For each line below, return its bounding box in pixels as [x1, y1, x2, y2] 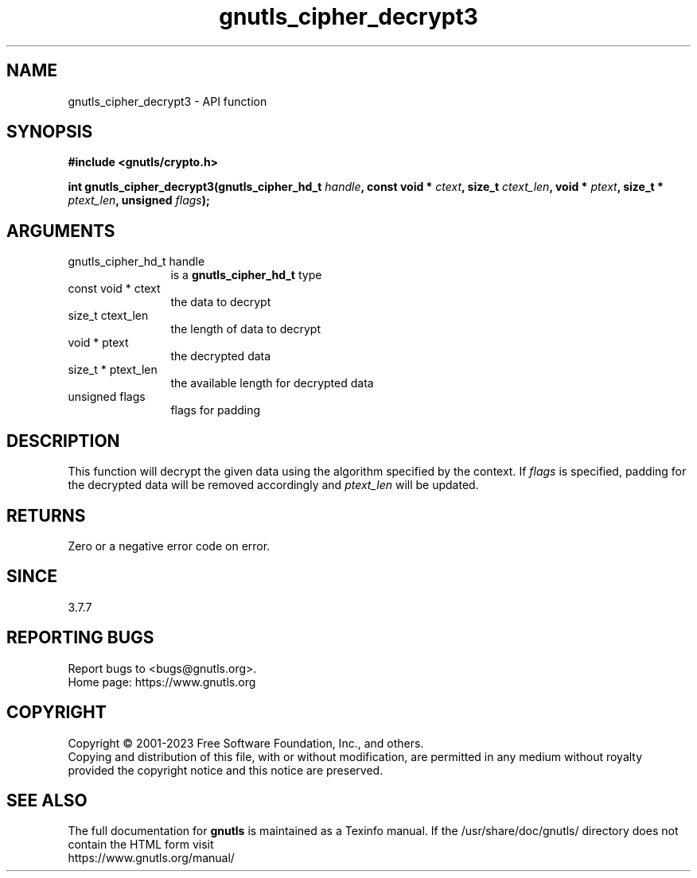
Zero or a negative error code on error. [68, 538, 271, 553]
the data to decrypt [170, 295, 271, 309]
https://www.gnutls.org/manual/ [68, 851, 235, 865]
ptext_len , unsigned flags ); [68, 193, 210, 208]
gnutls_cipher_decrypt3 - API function [68, 94, 267, 108]
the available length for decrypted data [170, 376, 374, 390]
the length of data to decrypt [170, 322, 321, 336]
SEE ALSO [6, 790, 88, 810]
